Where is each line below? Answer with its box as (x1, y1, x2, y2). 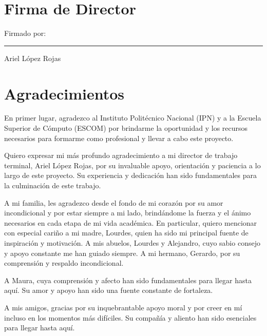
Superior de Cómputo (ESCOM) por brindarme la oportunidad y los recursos (4, 123, 248, 133)
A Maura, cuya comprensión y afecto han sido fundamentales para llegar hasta (4, 274, 252, 285)
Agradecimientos (4, 83, 125, 104)
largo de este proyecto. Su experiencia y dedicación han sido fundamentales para (4, 170, 257, 181)
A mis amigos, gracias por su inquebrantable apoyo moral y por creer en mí (4, 302, 242, 312)
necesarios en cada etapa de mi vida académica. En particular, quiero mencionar (4, 217, 257, 228)
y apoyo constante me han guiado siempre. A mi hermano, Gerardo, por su (4, 247, 240, 258)
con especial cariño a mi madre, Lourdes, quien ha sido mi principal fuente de (4, 227, 249, 238)
